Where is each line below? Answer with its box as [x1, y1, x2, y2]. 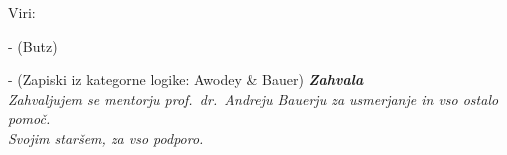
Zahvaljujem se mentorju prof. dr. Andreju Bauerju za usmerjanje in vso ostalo [8, 88, 499, 109]
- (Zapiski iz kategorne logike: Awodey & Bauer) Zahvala [8, 69, 364, 90]
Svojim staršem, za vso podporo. [8, 127, 204, 148]
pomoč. [8, 108, 51, 129]
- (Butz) [8, 35, 58, 56]
